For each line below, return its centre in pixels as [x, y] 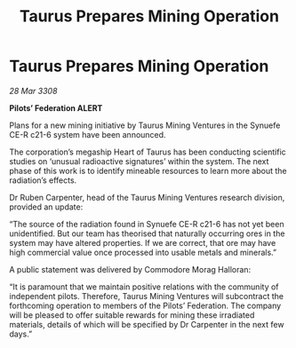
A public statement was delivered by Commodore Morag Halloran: [130, 269]
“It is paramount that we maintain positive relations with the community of [144, 287]
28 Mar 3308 [33, 91]
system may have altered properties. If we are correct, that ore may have [143, 242]
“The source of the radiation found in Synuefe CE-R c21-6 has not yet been [147, 224]
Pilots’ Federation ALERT [56, 107]
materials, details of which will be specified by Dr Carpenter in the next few [147, 324]
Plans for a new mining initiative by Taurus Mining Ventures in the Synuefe [145, 125]
